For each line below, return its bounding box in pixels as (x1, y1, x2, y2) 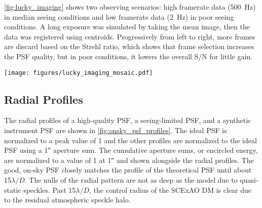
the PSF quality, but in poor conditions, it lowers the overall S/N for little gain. (4, 51, 252, 61)
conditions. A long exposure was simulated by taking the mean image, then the (4, 21, 250, 32)
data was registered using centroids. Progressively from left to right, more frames (4, 31, 255, 41)
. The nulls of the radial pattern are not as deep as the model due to (24, 174, 238, 185)
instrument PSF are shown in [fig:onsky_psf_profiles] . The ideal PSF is (4, 125, 227, 136)
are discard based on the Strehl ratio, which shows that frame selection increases (4, 41, 254, 52)
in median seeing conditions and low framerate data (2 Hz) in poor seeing (4, 11, 234, 22)
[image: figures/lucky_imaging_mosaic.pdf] (4, 69, 153, 76)
